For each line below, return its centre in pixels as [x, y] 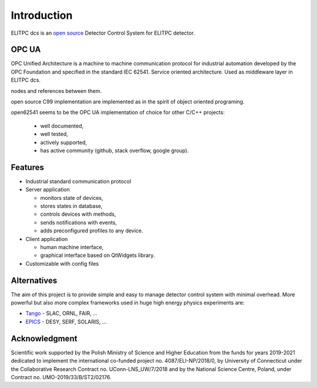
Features [27, 167]
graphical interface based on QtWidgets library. [97, 255]
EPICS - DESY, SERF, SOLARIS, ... [66, 322]
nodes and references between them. [56, 91]
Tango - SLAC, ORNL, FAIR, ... [62, 313]
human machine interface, [72, 247]
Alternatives [34, 280]
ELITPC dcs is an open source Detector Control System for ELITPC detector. [103, 33]
